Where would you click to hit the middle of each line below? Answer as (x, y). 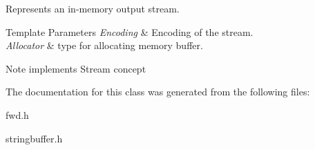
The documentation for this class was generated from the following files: (158, 92)
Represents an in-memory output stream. (93, 8)
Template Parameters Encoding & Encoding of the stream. (130, 31)
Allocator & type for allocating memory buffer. (104, 45)
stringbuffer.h (34, 138)
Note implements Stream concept (76, 68)
